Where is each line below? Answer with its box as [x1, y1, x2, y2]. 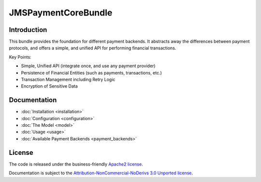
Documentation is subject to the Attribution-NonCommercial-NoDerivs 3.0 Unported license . [9, 170, 193, 176]
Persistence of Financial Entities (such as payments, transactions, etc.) [21, 70, 162, 76]
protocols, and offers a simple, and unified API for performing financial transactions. [9, 45, 176, 51]
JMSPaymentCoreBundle [9, 7, 113, 18]
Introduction [9, 26, 47, 34]
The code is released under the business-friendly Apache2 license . [9, 161, 143, 167]
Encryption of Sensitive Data [21, 83, 78, 89]
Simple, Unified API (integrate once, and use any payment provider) [21, 63, 156, 69]
